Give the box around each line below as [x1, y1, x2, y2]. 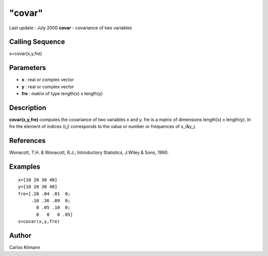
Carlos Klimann [9, 245, 41, 250]
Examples [9, 163, 41, 171]
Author [9, 231, 32, 240]
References [9, 136, 46, 145]
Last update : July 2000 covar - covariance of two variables [9, 25, 133, 31]
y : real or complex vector [21, 83, 74, 89]
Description [9, 103, 47, 112]
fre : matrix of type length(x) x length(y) [21, 91, 103, 97]
